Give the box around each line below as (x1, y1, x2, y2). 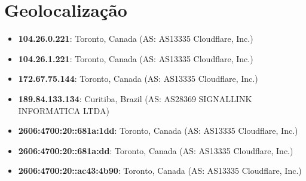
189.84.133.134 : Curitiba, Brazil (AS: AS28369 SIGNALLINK (18, 92, 252, 105)
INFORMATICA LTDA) (18, 104, 109, 116)
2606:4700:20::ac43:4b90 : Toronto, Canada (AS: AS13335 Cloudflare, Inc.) (18, 164, 302, 177)
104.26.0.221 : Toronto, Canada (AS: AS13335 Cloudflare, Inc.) (18, 32, 253, 45)
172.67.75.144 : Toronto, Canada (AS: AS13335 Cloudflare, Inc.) (18, 72, 258, 85)
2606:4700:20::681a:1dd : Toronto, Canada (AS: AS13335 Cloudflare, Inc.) (18, 124, 298, 137)
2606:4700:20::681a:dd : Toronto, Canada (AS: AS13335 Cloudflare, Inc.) (18, 144, 293, 157)
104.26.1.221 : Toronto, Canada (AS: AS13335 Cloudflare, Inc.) (18, 52, 253, 65)
